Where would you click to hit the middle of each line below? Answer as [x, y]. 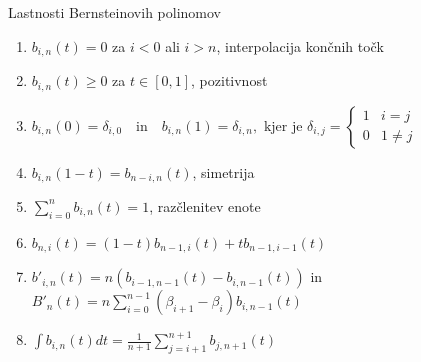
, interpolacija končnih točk [300, 45]
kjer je [283, 126]
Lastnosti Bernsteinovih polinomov [115, 12]
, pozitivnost [229, 80]
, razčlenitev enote [205, 205]
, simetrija [223, 171]
